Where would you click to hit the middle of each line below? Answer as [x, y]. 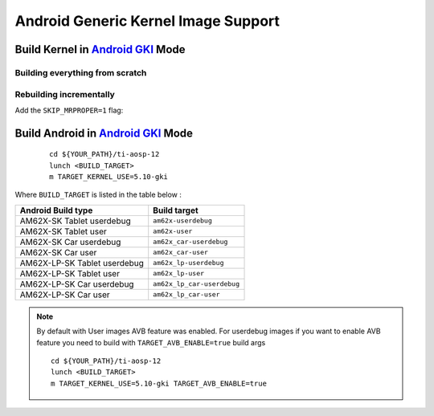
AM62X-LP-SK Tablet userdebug [82, 263]
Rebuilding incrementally [65, 94]
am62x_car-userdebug [190, 242]
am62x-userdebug [182, 221]
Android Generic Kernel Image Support [147, 21]
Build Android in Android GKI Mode [104, 133]
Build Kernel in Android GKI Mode [100, 49]
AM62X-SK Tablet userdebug [76, 221]
